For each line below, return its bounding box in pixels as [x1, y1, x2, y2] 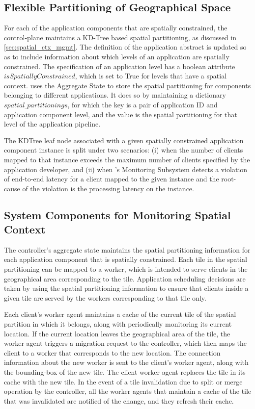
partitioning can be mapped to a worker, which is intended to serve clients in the [4, 264, 248, 274]
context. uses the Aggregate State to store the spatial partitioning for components [4, 80, 251, 90]
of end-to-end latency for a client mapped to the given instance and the [4, 174, 219, 184]
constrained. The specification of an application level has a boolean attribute [4, 61, 235, 71]
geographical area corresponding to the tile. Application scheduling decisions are [4, 273, 246, 283]
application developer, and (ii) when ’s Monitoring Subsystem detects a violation [4, 164, 248, 174]
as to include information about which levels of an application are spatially [4, 51, 229, 61]
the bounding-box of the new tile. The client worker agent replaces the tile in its [4, 367, 246, 377]
